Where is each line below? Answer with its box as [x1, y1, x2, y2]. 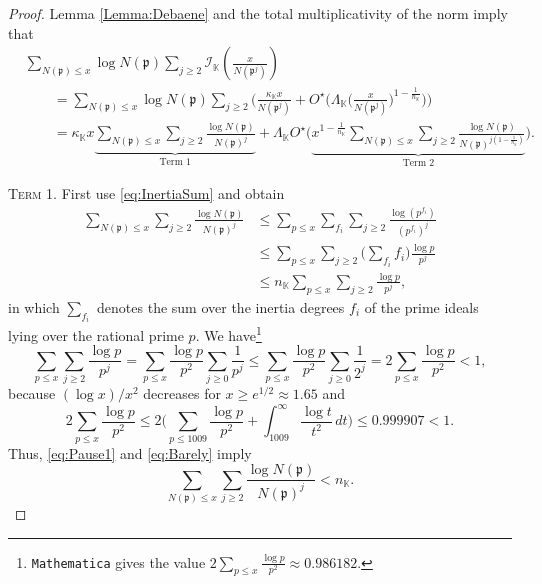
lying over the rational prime [8, 324, 184, 345]
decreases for [143, 383, 221, 404]
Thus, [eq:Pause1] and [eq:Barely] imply [8, 442, 252, 463]
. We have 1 [195, 322, 262, 345]
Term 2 [402, 158, 435, 169]
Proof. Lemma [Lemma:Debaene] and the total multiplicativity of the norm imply [8, 3, 508, 23]
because [8, 383, 56, 404]
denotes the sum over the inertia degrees [97, 296, 345, 317]
